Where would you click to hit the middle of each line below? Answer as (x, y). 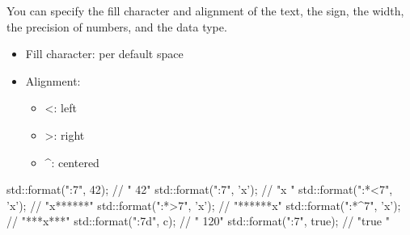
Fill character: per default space (104, 54)
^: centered (72, 162)
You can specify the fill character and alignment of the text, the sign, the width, (205, 10)
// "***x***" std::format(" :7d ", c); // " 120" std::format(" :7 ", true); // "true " (198, 221)
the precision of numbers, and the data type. (117, 26)
